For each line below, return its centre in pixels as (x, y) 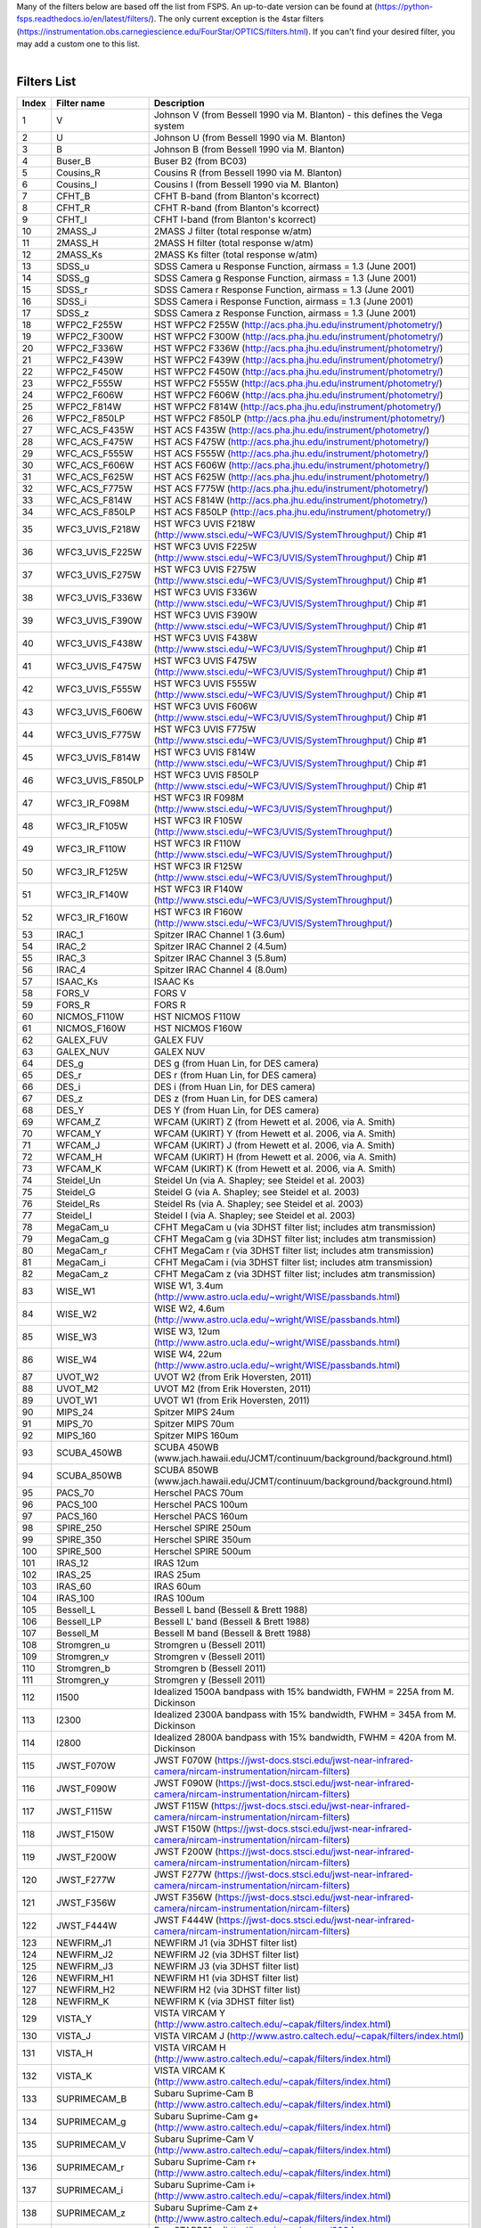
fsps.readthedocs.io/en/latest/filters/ (84, 19)
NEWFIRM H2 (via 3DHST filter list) (227, 1990)
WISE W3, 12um (187, 1331)
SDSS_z (73, 314)
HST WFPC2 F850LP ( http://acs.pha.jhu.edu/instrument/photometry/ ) (299, 419)
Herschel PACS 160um (201, 1517)
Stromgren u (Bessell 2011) (210, 1645)
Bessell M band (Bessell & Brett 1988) (232, 1634)
